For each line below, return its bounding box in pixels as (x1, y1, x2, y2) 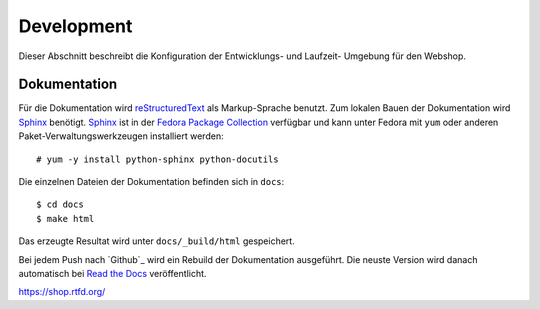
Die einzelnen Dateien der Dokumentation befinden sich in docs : (18, 176, 285, 188)
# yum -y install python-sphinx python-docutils (36, 153, 279, 165)
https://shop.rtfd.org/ (18, 286, 106, 298)
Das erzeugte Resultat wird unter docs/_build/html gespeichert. (18, 235, 295, 247)
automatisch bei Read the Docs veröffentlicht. (18, 267, 207, 279)
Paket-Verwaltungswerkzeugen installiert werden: (18, 130, 224, 142)
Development (18, 15, 133, 37)
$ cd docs (36, 199, 84, 210)
